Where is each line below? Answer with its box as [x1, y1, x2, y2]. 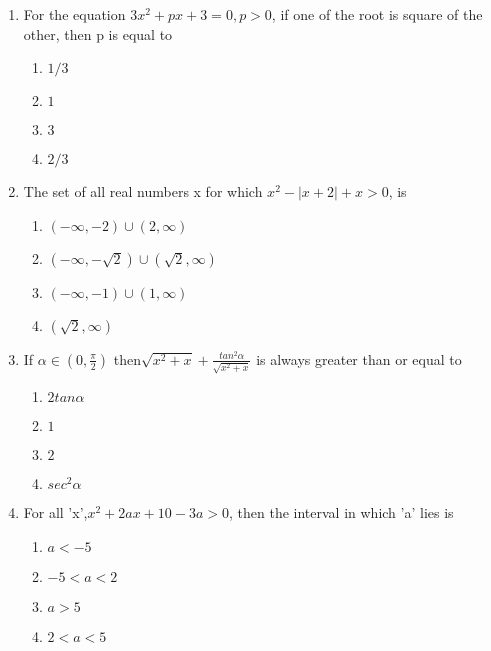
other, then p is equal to [23, 23, 173, 44]
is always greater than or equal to [256, 348, 462, 369]
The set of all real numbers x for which [23, 181, 263, 202]
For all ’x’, [23, 502, 88, 523]
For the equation [23, 4, 126, 24]
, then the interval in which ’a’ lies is [229, 502, 454, 523]
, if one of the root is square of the [271, 4, 483, 24]
